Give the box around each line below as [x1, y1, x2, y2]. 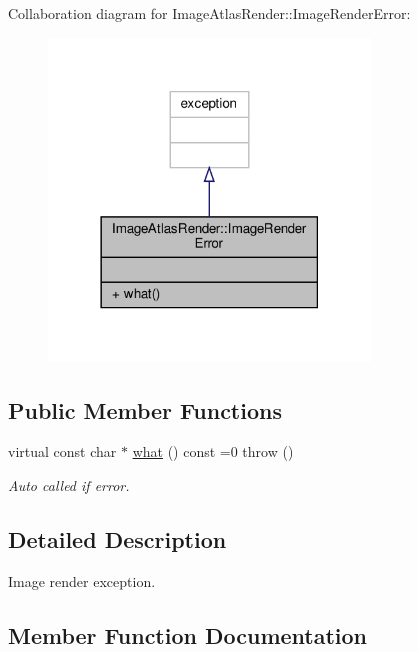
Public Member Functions [8, 394, 282, 425]
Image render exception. [8, 570, 156, 591]
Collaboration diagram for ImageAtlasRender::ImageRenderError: [8, 3, 411, 23]
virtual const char [8, 441, 117, 462]
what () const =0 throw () [132, 441, 294, 462]
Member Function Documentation [8, 619, 368, 650]
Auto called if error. [8, 474, 130, 495]
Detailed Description [8, 523, 227, 554]
